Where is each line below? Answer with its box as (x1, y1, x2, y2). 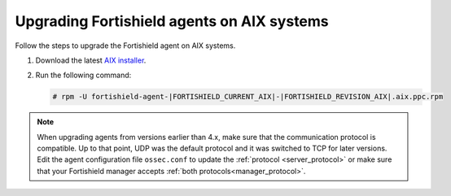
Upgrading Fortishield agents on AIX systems (15, 12, 329, 30)
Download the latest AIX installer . (35, 55, 147, 65)
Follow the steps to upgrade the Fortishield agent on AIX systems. (15, 41, 236, 50)
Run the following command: (35, 70, 132, 81)
